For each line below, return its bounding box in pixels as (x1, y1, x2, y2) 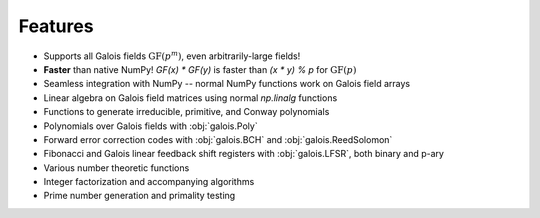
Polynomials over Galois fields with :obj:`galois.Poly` (43, 120, 259, 132)
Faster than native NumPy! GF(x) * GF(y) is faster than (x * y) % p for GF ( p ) (43, 63, 357, 75)
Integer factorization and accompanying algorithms (43, 176, 255, 188)
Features (18, 15, 94, 37)
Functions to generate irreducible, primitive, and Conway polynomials (43, 106, 330, 118)
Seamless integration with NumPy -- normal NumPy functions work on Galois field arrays (43, 78, 410, 90)
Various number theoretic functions (43, 161, 190, 174)
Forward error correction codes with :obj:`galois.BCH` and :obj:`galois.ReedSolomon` (43, 133, 393, 145)
